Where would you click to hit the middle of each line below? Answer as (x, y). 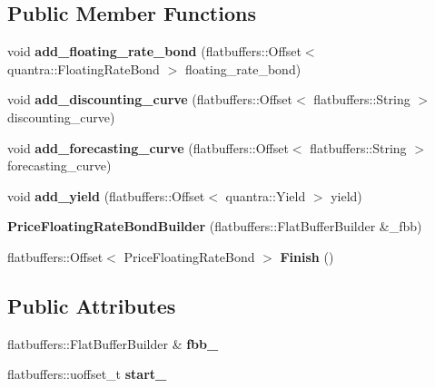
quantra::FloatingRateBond (84, 68)
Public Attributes (92, 305)
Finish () (307, 256)
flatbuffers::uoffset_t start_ (87, 374)
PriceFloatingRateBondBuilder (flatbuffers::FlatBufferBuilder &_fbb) (215, 226)
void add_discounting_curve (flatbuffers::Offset (150, 99)
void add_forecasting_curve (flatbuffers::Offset (148, 147)
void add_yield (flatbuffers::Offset (106, 195)
